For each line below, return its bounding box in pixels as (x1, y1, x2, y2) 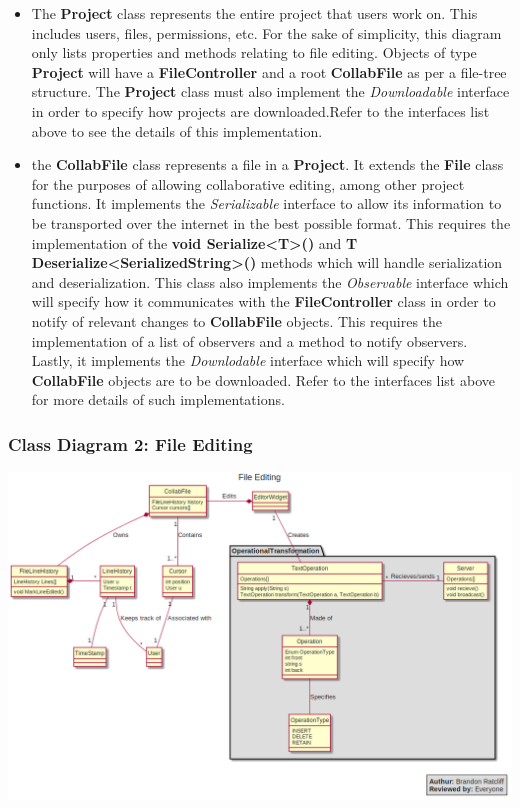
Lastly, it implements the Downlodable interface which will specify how (31, 350, 465, 371)
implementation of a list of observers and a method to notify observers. (31, 330, 468, 351)
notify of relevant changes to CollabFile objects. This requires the (31, 310, 443, 331)
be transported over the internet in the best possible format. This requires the (31, 212, 511, 233)
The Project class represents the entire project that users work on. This (31, 3, 478, 23)
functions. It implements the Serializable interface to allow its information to (31, 193, 502, 214)
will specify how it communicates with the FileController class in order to (31, 291, 496, 312)
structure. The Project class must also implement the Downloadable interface (31, 81, 510, 102)
